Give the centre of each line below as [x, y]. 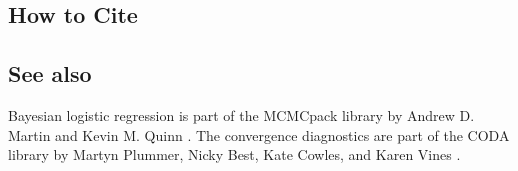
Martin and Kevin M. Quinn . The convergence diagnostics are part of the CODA [259, 134]
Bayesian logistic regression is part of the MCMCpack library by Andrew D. [241, 114]
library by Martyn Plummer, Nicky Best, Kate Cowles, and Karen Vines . [234, 154]
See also [50, 73]
